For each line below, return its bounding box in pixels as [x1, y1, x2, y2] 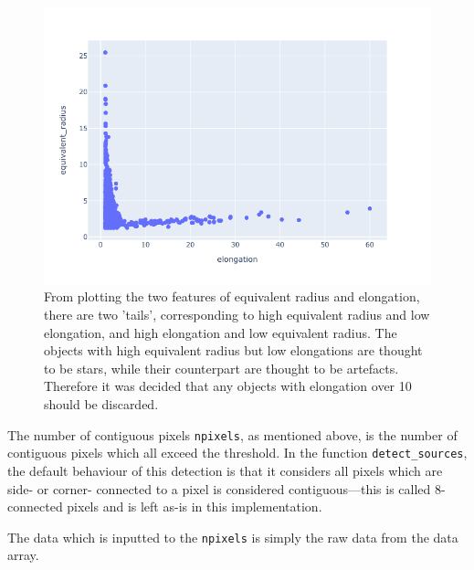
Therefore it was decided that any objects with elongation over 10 [44, 376, 412, 396]
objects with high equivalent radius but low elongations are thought [44, 341, 423, 360]
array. [7, 545, 39, 565]
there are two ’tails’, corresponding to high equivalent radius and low [44, 305, 430, 324]
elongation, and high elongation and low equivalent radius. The [44, 322, 397, 342]
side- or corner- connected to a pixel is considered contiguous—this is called [7, 479, 431, 498]
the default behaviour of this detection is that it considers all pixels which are [7, 460, 443, 480]
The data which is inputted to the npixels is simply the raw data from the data [7, 527, 458, 546]
